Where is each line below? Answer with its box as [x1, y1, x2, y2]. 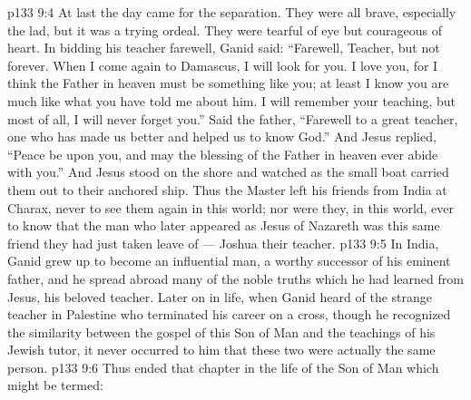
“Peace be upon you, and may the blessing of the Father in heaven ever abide [7, 144, 438, 163]
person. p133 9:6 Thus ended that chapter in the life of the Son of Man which [7, 357, 439, 376]
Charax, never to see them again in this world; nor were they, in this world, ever [7, 198, 455, 217]
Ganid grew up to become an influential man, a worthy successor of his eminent [7, 251, 451, 270]
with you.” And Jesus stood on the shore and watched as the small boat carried [7, 162, 449, 181]
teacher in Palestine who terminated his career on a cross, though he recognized [7, 305, 451, 324]
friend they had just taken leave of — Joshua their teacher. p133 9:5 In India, [7, 233, 439, 252]
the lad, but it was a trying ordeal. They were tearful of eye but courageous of [7, 20, 443, 39]
